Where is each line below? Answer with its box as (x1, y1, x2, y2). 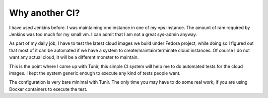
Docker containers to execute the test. (9, 86, 88, 92)
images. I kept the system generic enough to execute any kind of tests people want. (9, 70, 181, 76)
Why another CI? (9, 7, 80, 18)
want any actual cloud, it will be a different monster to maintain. (9, 54, 139, 60)
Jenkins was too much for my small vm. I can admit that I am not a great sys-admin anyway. (9, 31, 197, 37)
